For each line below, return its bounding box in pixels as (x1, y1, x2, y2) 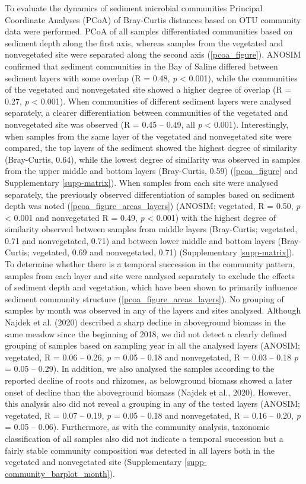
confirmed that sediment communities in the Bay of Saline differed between (5, 59, 278, 72)
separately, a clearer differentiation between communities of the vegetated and (5, 106, 288, 119)
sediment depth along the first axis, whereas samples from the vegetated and (5, 36, 283, 49)
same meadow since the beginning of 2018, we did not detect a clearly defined (5, 327, 287, 340)
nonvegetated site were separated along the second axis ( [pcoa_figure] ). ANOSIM (5, 48, 301, 61)
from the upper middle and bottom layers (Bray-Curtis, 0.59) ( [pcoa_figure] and (5, 165, 298, 177)
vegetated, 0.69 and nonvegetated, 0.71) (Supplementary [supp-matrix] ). (32, 246, 294, 258)
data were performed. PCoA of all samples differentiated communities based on (5, 25, 293, 37)
